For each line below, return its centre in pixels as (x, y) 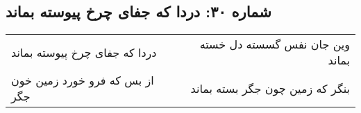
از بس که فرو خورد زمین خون (83, 80)
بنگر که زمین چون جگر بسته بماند (270, 88)
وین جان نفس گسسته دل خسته (275, 44)
